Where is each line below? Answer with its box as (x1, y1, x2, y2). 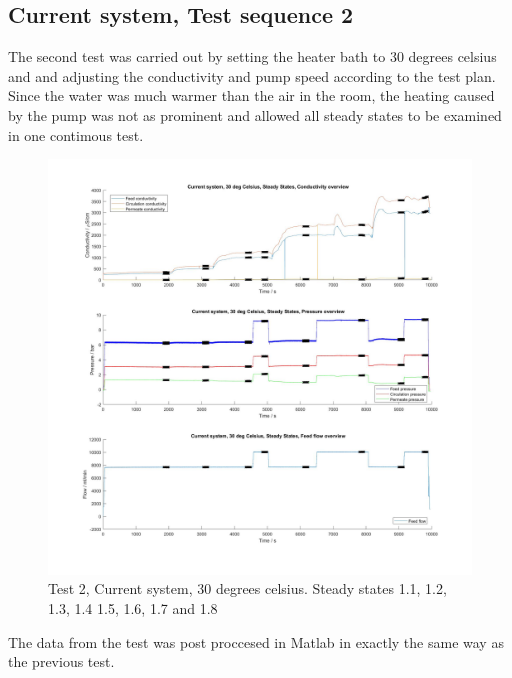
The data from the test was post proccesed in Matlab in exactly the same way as (8, 631, 504, 652)
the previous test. (8, 651, 115, 672)
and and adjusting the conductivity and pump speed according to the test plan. (8, 65, 496, 86)
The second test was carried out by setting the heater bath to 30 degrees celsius (8, 46, 497, 67)
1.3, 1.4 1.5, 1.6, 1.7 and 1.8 (48, 598, 218, 619)
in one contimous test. (8, 124, 144, 145)
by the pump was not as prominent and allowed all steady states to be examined (8, 104, 502, 125)
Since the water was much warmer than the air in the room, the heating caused (8, 85, 495, 106)
